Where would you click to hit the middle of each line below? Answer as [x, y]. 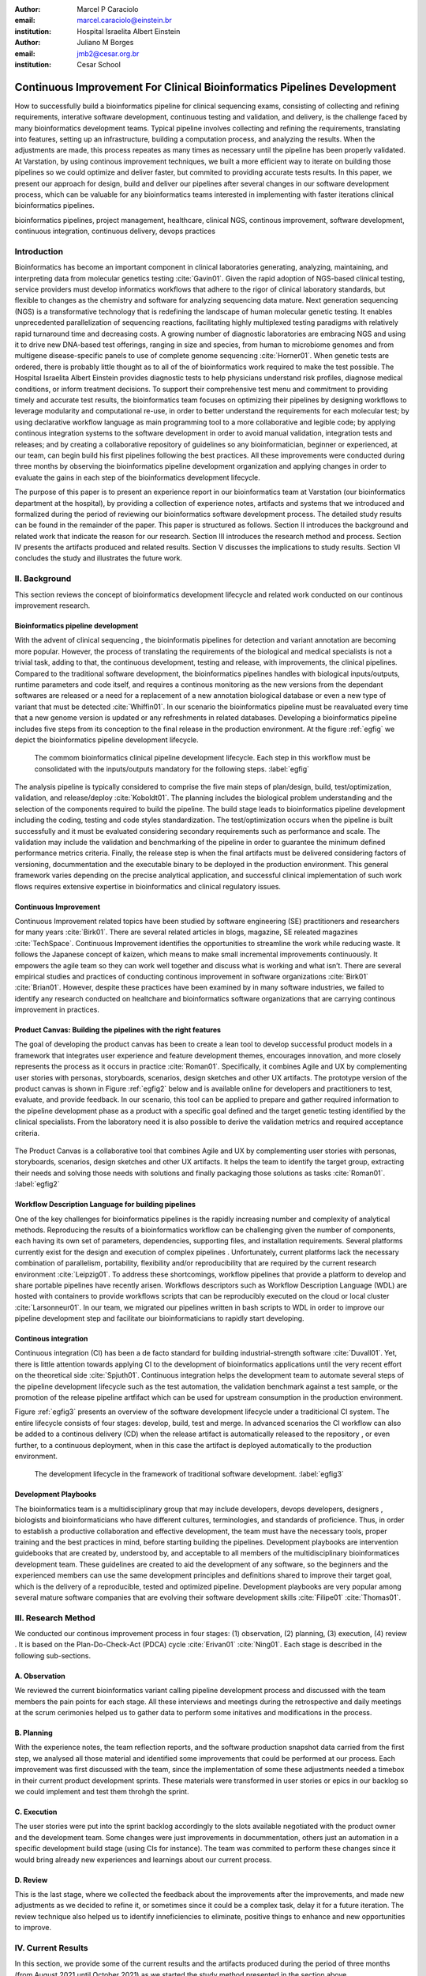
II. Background [43, 579]
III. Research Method [55, 1618]
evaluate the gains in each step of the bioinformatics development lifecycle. [137, 477]
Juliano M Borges [105, 43]
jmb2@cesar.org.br [108, 53]
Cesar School [99, 64]
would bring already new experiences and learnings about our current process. [143, 1859]
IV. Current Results [51, 1948]
